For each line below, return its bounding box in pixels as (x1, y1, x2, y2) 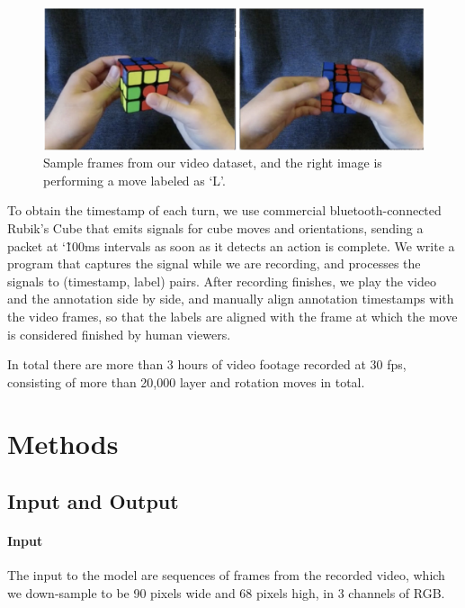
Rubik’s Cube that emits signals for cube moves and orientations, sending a (7, 218, 424, 237)
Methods (7, 425, 119, 462)
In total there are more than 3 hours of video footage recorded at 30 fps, (7, 355, 407, 374)
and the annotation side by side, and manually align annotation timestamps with (7, 289, 454, 308)
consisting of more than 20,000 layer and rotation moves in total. (7, 372, 365, 391)
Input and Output (7, 487, 179, 515)
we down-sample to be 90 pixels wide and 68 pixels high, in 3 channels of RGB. (7, 583, 445, 602)
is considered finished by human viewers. (7, 324, 231, 343)
